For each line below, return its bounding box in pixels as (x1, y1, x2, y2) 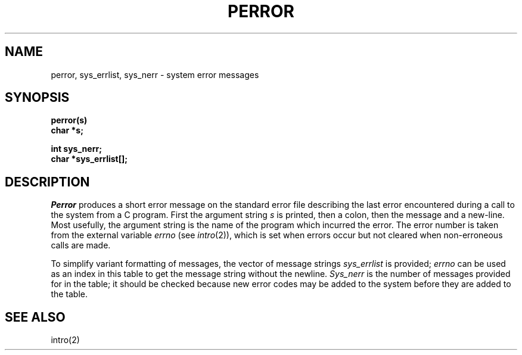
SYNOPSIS (5, 90, 70, 105)
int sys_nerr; (51, 144, 102, 154)
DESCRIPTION (5, 174, 90, 189)
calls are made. (51, 240, 111, 251)
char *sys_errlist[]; (51, 154, 128, 164)
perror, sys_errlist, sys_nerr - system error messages (51, 69, 259, 80)
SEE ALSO (5, 309, 66, 325)
